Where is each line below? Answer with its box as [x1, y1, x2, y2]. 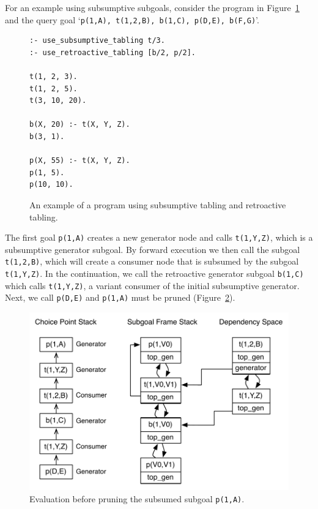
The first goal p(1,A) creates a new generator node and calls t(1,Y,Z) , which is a [5, 231, 313, 244]
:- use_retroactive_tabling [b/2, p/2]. [29, 48, 196, 57]
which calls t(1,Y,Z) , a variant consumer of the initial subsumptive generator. [5, 279, 300, 292]
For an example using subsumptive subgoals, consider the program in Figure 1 [5, 1, 300, 13]
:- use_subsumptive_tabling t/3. [29, 36, 165, 45]
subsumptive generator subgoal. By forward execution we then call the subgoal [5, 243, 300, 255]
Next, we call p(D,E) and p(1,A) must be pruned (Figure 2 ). [5, 291, 235, 304]
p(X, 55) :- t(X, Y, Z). [29, 156, 130, 165]
